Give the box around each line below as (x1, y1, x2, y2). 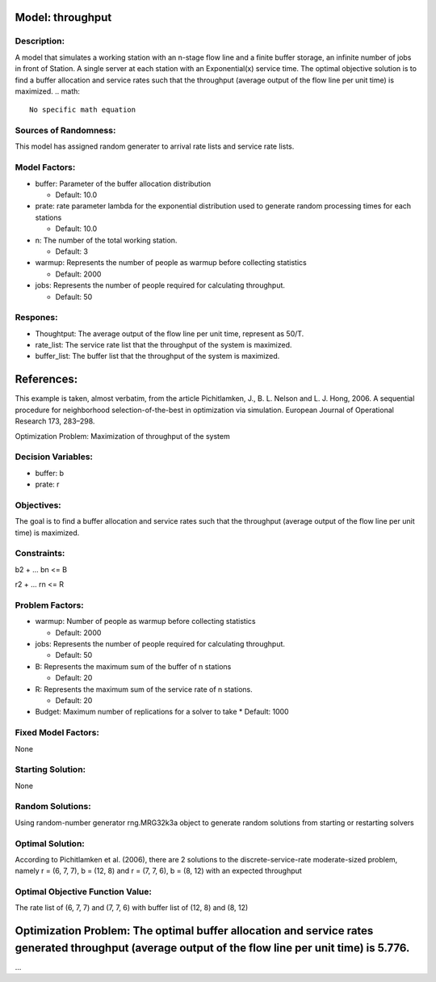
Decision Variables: (15, 451, 93, 462)
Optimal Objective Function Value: (15, 886, 153, 897)
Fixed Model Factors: (15, 727, 100, 739)
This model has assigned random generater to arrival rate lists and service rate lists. (15, 141, 295, 151)
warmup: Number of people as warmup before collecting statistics (35, 617, 256, 626)
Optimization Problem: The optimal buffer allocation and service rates (15, 924, 374, 938)
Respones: (15, 312, 58, 323)
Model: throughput (15, 11, 112, 24)
